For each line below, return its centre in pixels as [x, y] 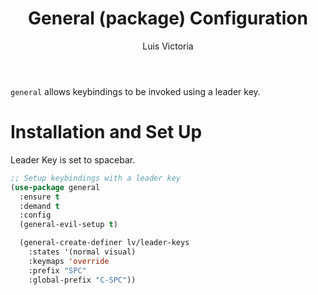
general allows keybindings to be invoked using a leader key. [135, 91]
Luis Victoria [168, 46]
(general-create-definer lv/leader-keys [104, 243]
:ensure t [39, 197]
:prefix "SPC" [57, 270]
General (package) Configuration [168, 18]
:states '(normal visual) [82, 252]
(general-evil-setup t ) [68, 225]
